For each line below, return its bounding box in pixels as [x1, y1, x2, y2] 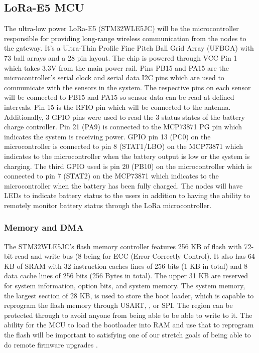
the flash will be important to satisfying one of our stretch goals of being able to [4, 329, 251, 340]
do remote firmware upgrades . [4, 339, 98, 349]
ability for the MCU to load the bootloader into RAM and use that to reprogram [4, 319, 254, 330]
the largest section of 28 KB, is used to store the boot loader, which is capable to [4, 290, 254, 300]
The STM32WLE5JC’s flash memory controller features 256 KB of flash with [4, 241, 242, 251]
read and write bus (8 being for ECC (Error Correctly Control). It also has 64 [15, 251, 255, 261]
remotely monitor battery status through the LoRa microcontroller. [4, 200, 212, 210]
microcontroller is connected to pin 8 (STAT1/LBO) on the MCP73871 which [4, 141, 243, 151]
